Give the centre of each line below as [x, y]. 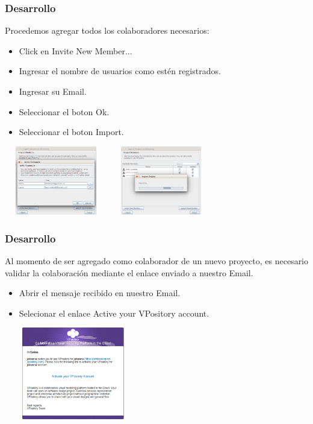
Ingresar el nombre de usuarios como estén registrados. [120, 71]
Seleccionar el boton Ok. [64, 111]
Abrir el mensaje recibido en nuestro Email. [100, 293]
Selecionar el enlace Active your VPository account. [114, 313]
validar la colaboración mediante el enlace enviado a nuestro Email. [129, 272]
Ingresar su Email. [53, 91]
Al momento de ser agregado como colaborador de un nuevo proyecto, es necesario [157, 260]
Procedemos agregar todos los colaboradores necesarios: [107, 30]
